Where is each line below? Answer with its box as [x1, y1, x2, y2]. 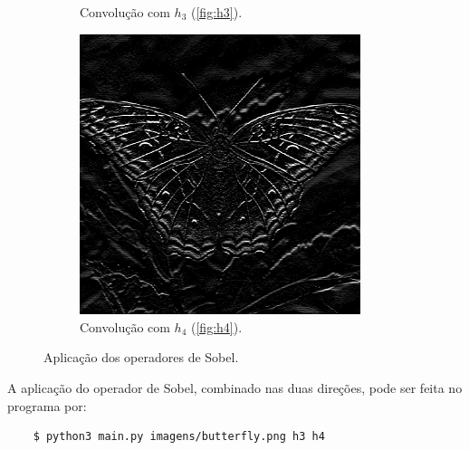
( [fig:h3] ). [191, 3, 243, 21]
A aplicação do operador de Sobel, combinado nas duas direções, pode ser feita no [7, 378, 463, 397]
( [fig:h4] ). [191, 317, 243, 336]
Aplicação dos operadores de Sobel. [43, 348, 239, 367]
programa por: [7, 396, 87, 415]
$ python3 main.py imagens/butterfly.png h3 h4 [33, 430, 325, 444]
